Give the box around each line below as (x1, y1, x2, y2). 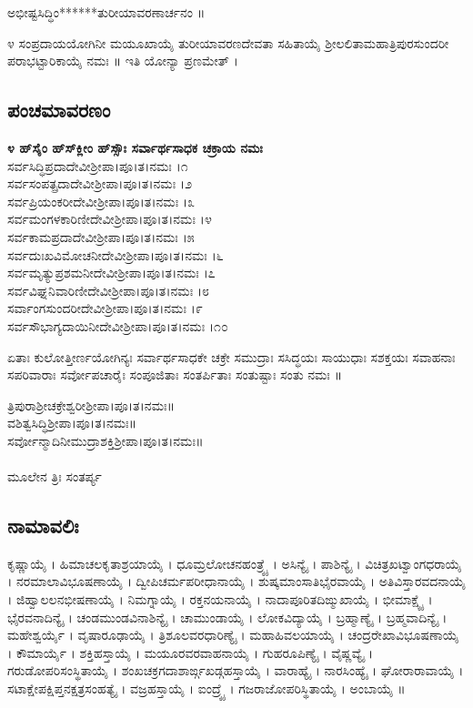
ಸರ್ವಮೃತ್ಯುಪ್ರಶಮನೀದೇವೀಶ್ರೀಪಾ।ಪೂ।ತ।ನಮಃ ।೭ (7, 263, 216, 282)
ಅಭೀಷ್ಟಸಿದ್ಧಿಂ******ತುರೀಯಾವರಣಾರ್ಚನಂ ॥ (7, 3, 206, 21)
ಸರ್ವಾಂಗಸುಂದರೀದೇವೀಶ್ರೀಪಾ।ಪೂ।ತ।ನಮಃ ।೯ (7, 298, 203, 318)
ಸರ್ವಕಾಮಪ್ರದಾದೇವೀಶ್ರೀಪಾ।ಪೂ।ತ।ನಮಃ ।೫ (7, 227, 195, 246)
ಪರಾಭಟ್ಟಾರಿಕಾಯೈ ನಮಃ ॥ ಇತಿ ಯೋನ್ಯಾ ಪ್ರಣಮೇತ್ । (7, 51, 238, 70)
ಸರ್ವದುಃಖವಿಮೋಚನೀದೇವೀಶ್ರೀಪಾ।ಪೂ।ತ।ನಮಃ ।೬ (7, 245, 224, 264)
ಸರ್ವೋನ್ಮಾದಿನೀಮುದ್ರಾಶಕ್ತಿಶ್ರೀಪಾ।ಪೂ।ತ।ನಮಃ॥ (7, 430, 204, 450)
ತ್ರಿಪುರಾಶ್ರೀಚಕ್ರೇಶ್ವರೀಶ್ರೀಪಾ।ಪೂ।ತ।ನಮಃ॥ (7, 395, 175, 414)
